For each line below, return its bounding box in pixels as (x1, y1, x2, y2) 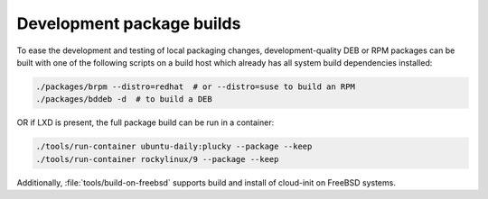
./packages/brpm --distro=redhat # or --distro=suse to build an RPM (35, 81, 356, 92)
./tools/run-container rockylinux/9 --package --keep (35, 154, 279, 164)
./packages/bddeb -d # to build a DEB (35, 95, 212, 104)
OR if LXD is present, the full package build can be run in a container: (16, 117, 275, 128)
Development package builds (16, 14, 241, 33)
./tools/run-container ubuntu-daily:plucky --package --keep (35, 141, 313, 152)
